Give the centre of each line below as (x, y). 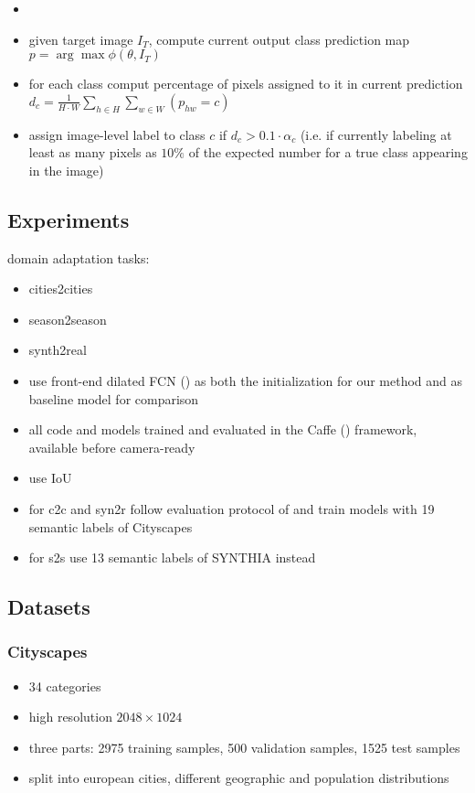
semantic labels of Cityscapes (111, 526)
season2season (68, 319)
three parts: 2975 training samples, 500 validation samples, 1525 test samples (244, 747)
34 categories (65, 686)
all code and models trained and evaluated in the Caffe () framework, (223, 429)
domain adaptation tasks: (79, 257)
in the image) (66, 170)
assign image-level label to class (117, 134)
